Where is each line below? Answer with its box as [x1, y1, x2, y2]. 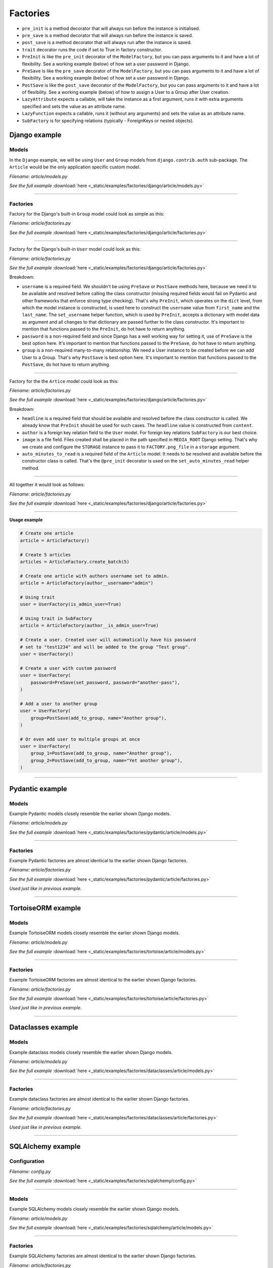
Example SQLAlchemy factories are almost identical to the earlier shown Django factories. [9, 1253, 197, 1259]
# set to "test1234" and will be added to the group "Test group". [20, 644, 191, 650]
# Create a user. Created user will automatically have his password [20, 637, 196, 643]
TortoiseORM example [9, 903, 81, 912]
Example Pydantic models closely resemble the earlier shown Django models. [9, 811, 171, 817]
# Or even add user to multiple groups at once [20, 736, 140, 742]
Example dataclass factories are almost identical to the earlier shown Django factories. [9, 1096, 190, 1102]
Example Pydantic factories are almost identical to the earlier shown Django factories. [9, 857, 188, 863]
